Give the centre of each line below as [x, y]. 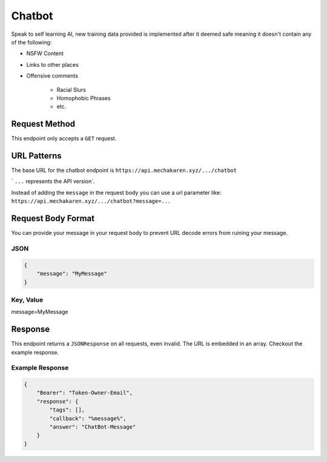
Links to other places [52, 64]
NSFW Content [45, 53]
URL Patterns [36, 156]
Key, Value [27, 299]
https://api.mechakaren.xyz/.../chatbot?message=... [91, 201]
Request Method [43, 124]
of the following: [31, 42]
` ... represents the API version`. [53, 182]
